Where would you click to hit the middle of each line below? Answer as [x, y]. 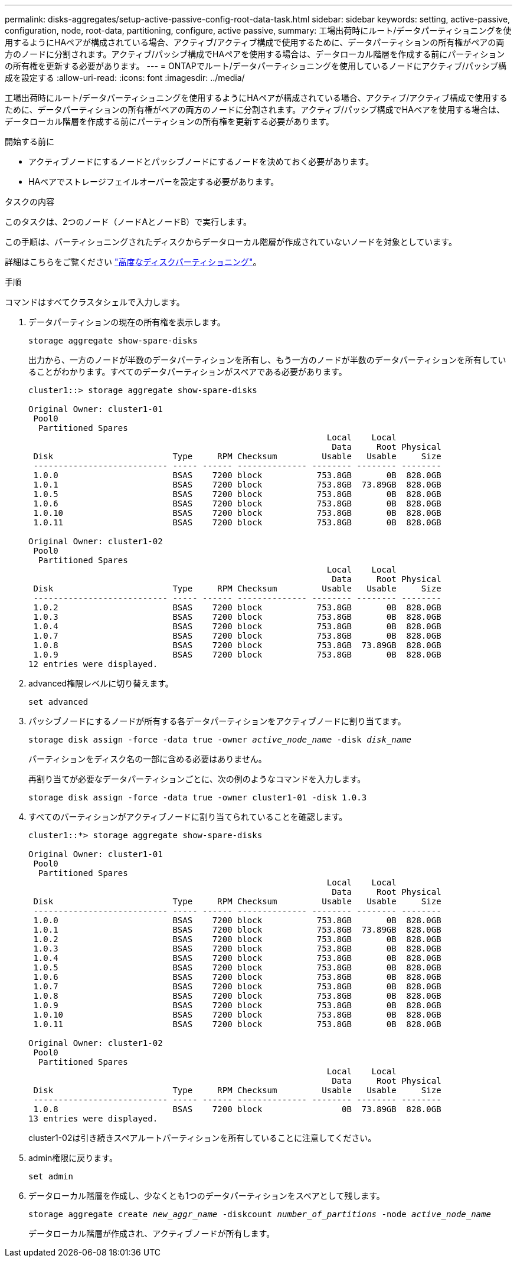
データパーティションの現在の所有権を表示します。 [127, 322]
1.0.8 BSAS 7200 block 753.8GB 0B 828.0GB [237, 996]
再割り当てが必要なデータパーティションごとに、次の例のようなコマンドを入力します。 [197, 779]
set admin [51, 1176]
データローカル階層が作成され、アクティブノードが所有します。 [152, 1233]
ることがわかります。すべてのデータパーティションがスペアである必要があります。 [188, 372]
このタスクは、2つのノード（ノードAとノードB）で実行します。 [128, 222]
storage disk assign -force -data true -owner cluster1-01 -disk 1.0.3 [198, 797]
